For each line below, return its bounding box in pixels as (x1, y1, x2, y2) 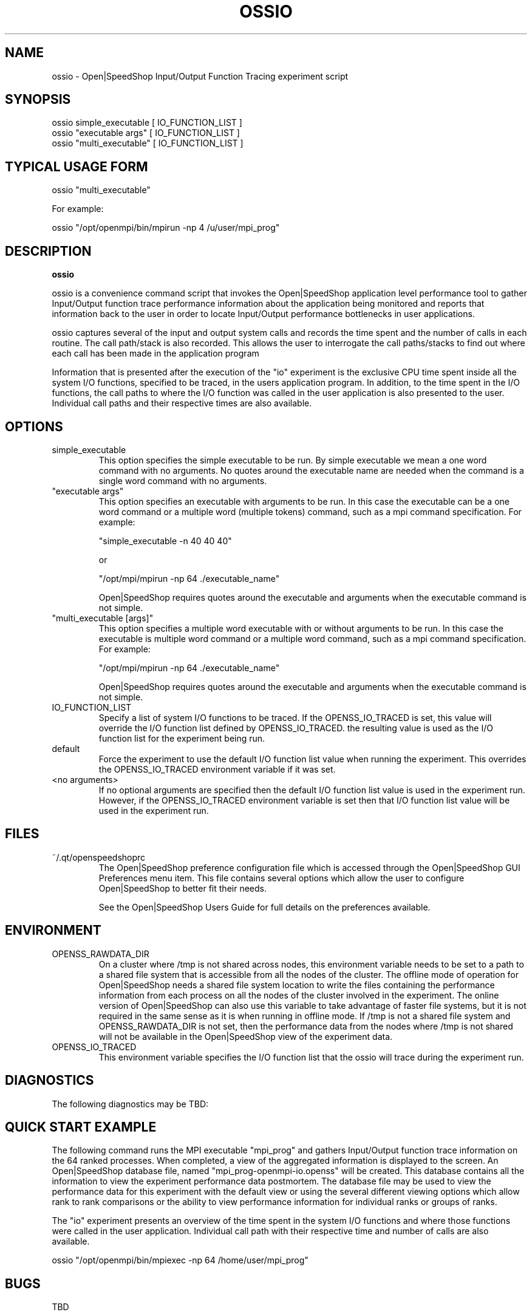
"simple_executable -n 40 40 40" (98, 535, 232, 546)
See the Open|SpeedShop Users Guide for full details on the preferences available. (98, 901, 431, 912)
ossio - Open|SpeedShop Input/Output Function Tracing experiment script (52, 70, 349, 81)
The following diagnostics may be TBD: (52, 1098, 209, 1109)
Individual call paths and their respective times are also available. (52, 398, 312, 409)
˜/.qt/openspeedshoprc (52, 852, 146, 862)
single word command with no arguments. (98, 475, 267, 486)
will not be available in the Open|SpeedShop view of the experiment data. (98, 1031, 393, 1042)
